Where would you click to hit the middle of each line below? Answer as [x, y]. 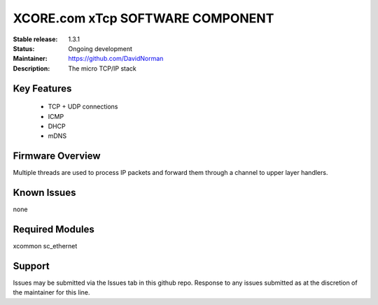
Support [31, 266]
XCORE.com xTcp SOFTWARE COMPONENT [143, 18]
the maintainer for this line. [51, 292]
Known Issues [44, 193]
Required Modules [54, 229]
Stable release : [35, 39]
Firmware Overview [57, 156]
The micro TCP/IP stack [102, 68]
